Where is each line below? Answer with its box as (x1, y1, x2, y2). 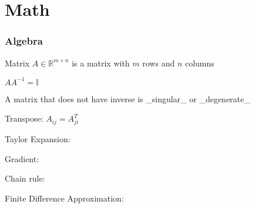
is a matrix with (72, 56, 130, 69)
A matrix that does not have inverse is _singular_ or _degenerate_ (5, 92, 250, 105)
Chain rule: (5, 172, 45, 184)
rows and (142, 56, 175, 69)
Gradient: (5, 152, 39, 165)
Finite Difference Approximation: (5, 192, 124, 204)
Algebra (5, 33, 43, 48)
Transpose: (5, 112, 43, 125)
